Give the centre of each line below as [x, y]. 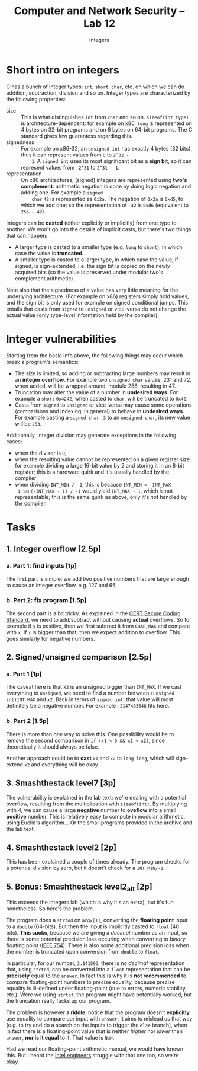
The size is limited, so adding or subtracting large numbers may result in [103, 373]
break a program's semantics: [43, 362]
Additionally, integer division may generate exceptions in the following [91, 435]
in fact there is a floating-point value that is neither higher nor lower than [95, 1031]
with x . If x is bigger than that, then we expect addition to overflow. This [93, 632]
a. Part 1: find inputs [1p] [41, 566]
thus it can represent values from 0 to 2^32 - [75, 155]
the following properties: [36, 99]
